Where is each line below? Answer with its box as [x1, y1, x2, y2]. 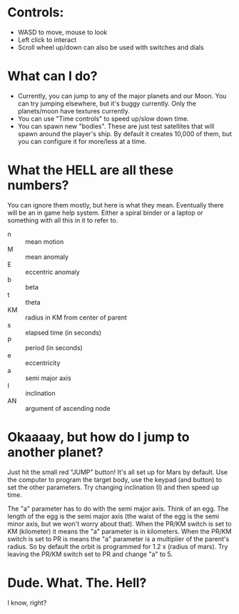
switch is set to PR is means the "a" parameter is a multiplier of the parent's [7, 534, 230, 543]
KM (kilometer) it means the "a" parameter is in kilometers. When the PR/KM [7, 527, 232, 536]
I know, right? [7, 598, 47, 607]
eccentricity [25, 358, 61, 367]
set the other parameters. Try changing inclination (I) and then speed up [7, 483, 220, 491]
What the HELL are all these [7, 162, 174, 178]
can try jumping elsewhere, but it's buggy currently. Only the [17, 99, 196, 108]
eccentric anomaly [25, 267, 80, 276]
